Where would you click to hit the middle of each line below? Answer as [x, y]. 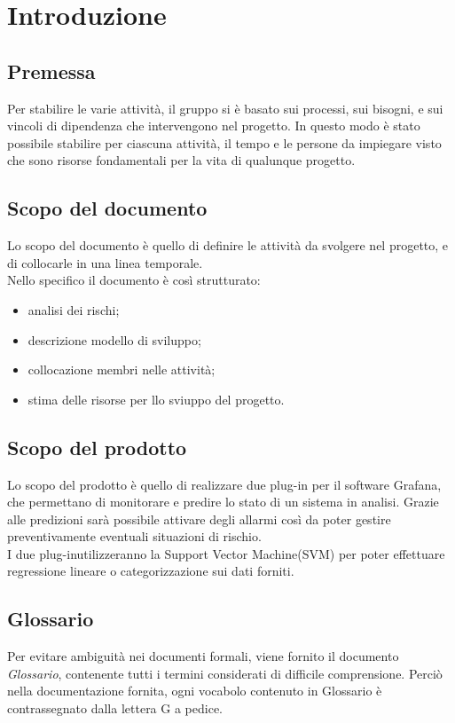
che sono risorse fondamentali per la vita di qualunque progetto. [181, 160]
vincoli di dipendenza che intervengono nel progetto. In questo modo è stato [214, 126]
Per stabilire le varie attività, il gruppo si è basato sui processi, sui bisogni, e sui [225, 108]
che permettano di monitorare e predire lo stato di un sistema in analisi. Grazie [223, 502]
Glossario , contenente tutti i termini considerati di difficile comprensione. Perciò [225, 673]
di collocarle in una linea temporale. [105, 262]
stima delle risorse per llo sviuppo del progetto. [156, 399]
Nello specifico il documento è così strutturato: [134, 280]
